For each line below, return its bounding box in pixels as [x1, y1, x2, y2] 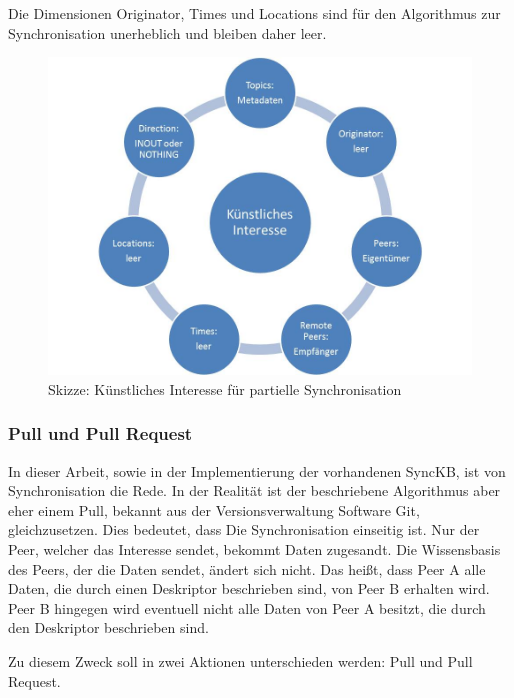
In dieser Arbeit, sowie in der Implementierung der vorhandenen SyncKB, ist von [8, 460, 506, 481]
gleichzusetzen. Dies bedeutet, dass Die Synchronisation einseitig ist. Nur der [8, 519, 480, 540]
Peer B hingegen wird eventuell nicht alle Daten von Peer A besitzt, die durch [8, 597, 486, 618]
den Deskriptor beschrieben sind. [8, 617, 209, 638]
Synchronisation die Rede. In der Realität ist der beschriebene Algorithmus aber [8, 480, 501, 501]
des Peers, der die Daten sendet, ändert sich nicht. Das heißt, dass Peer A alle [8, 558, 486, 579]
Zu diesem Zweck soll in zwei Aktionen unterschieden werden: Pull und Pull [8, 650, 473, 671]
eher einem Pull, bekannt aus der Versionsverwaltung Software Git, [8, 499, 420, 520]
